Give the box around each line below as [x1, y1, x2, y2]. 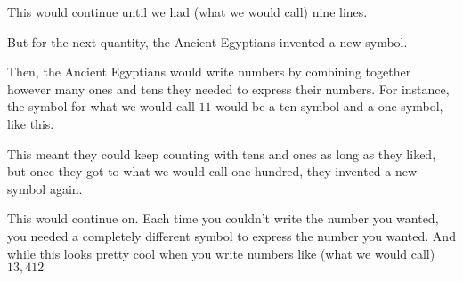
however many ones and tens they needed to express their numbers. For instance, [7, 79, 450, 98]
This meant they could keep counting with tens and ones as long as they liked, [7, 144, 436, 163]
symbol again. [7, 179, 83, 197]
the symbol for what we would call [7, 97, 195, 116]
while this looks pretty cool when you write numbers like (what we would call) [7, 244, 435, 262]
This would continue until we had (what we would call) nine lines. [7, 3, 368, 20]
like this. [7, 114, 54, 132]
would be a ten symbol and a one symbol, [215, 97, 443, 116]
